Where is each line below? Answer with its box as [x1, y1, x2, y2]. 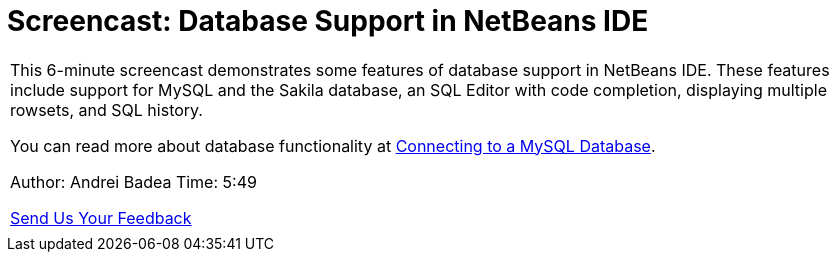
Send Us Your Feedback [10, 207, 192, 228]
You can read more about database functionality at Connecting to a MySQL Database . [10, 135, 656, 156]
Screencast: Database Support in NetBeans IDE [7, 4, 649, 38]
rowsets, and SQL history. [10, 99, 203, 120]
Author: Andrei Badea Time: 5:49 [10, 171, 257, 192]
